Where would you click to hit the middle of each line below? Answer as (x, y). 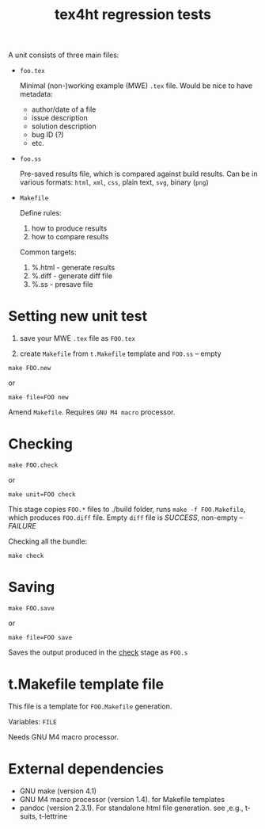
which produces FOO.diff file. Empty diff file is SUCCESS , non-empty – (126, 518)
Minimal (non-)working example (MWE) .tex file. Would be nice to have (136, 86)
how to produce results (69, 228)
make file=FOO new (38, 398)
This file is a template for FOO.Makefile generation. (90, 706)
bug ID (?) (48, 135)
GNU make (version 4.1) (58, 791)
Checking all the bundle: (48, 541)
